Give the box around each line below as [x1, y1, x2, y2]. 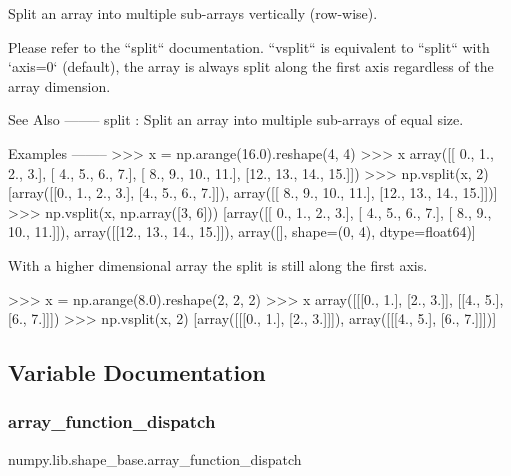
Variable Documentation [8, 357, 266, 388]
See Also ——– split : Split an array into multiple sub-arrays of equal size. [8, 109, 464, 130]
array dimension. [8, 75, 111, 96]
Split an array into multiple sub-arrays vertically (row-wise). [8, 3, 378, 23]
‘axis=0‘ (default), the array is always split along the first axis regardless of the [8, 56, 494, 77]
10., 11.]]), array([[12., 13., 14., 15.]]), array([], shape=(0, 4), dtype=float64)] [8, 221, 476, 242]
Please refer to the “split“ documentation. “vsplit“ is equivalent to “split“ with [8, 36, 490, 57]
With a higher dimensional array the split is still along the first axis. [8, 254, 428, 275]
